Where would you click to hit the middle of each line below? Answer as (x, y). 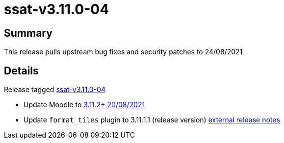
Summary (28, 33)
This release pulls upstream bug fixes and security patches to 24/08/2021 (123, 52)
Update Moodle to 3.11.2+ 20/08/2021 (84, 105)
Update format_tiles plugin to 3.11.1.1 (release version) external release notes (152, 120)
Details (21, 71)
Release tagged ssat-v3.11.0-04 (55, 90)
